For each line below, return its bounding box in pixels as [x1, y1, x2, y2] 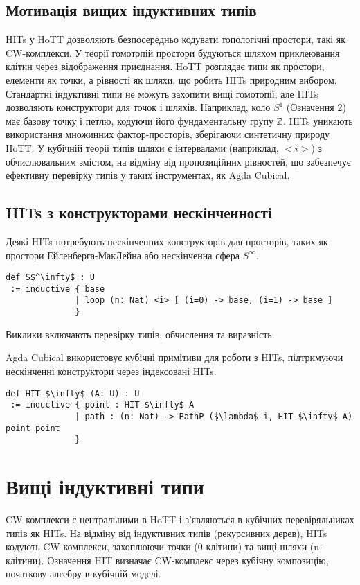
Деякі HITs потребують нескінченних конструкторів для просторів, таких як [6, 234, 328, 248]
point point [6, 423, 60, 433]
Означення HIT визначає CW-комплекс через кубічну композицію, [47, 552, 329, 567]
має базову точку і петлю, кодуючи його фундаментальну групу [6, 113, 273, 128]
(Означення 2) [286, 100, 346, 114]
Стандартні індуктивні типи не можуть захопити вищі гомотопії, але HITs [6, 86, 318, 101]
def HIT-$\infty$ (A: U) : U [6, 388, 140, 399]
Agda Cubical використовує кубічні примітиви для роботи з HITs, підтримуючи [6, 350, 343, 365]
